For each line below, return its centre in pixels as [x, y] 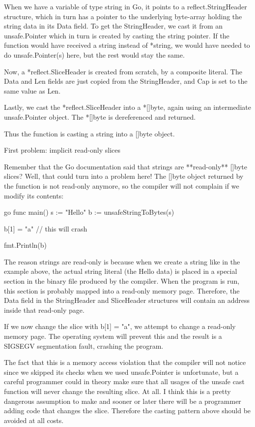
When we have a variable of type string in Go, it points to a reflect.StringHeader [126, 6]
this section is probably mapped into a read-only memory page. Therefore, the [122, 290]
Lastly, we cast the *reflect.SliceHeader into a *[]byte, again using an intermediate [127, 107]
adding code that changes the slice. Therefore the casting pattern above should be [127, 411]
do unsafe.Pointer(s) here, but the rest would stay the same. [94, 54]
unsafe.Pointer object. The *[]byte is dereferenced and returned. [100, 116]
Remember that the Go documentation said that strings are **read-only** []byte [126, 166]
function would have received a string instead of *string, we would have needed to [127, 45]
